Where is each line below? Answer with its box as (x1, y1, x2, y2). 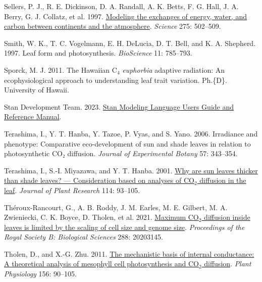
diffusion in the (199, 175, 246, 185)
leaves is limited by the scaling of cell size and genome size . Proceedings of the (4, 221, 245, 232)
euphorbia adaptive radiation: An (122, 64, 225, 75)
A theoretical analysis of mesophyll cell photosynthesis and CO (4, 258, 199, 269)
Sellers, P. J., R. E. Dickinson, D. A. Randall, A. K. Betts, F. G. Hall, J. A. (4, 1, 239, 11)
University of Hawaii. (4, 84, 69, 95)
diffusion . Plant (204, 258, 251, 269)
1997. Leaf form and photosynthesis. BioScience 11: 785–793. (4, 48, 192, 58)
